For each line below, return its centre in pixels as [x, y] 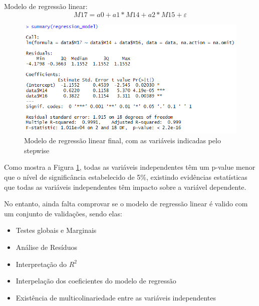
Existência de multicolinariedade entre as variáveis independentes [116, 297]
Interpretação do [41, 264]
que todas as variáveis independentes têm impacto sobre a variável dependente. [125, 187]
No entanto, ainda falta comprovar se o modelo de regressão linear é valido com [126, 204]
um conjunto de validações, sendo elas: [63, 213]
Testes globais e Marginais [56, 230]
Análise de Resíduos [46, 247]
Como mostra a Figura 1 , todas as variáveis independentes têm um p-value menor [130, 167]
